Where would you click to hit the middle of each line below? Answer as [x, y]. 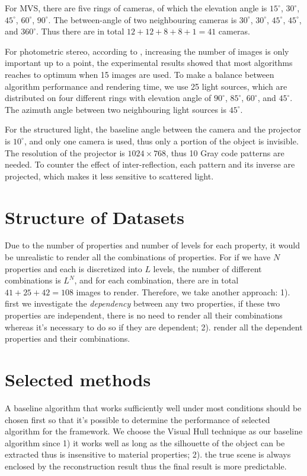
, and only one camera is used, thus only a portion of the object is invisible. [161, 141]
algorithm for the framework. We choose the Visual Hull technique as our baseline [154, 431]
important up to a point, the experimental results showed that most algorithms [149, 63]
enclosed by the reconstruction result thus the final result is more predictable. [146, 466]
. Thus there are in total [80, 31]
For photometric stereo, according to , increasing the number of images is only [147, 51]
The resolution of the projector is [65, 152]
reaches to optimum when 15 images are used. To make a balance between [140, 74]
